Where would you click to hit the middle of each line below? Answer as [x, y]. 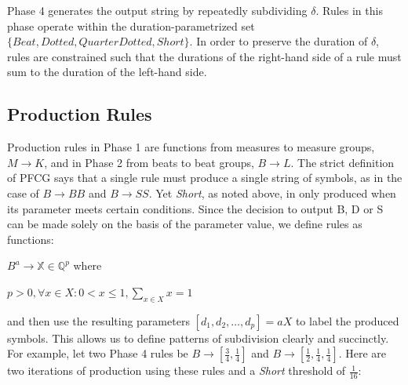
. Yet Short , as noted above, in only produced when [272, 192]
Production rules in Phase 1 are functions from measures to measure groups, [191, 147]
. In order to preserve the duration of [279, 41]
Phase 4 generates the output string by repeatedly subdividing [157, 10]
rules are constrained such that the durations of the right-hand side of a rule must [204, 56]
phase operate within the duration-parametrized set [131, 25]
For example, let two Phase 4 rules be [98, 353]
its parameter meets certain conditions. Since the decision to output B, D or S [195, 208]
